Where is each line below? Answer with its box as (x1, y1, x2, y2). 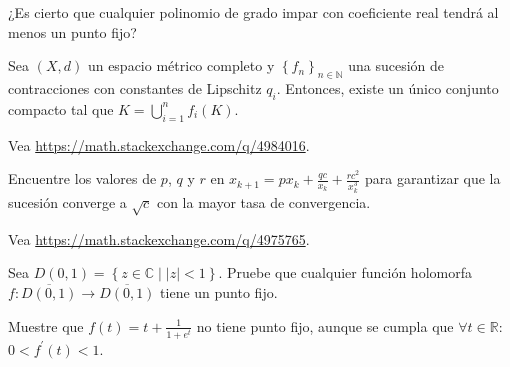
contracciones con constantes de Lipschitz (8, 77, 262, 98)
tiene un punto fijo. (160, 282, 278, 302)
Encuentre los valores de (8, 168, 157, 189)
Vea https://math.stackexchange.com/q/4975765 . (8, 228, 310, 249)
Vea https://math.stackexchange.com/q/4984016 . (8, 134, 310, 155)
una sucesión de (348, 55, 445, 76)
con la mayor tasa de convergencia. (156, 192, 371, 213)
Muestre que (8, 315, 84, 336)
